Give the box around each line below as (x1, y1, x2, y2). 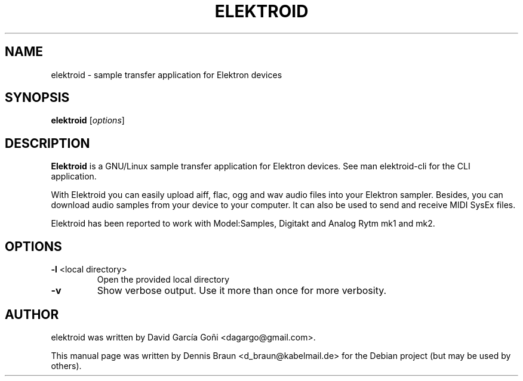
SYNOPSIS (5, 90, 70, 106)
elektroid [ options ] (51, 115, 125, 126)
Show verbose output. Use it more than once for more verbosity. (97, 284, 387, 297)
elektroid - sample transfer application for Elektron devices (51, 69, 282, 80)
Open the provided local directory (97, 274, 230, 285)
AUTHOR (5, 306, 59, 322)
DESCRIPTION (5, 135, 90, 151)
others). (51, 360, 82, 371)
